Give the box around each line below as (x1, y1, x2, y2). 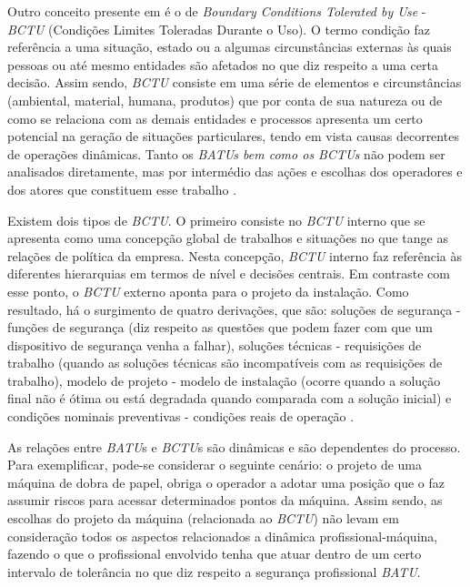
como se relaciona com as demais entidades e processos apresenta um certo (7, 108, 423, 127)
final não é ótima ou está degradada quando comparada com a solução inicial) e (7, 389, 452, 408)
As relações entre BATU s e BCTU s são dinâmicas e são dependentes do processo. (7, 437, 461, 456)
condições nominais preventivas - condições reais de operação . (7, 407, 355, 426)
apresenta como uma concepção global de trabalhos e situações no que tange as (7, 228, 448, 248)
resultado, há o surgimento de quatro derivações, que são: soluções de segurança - (7, 299, 461, 319)
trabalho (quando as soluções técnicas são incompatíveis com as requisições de (7, 353, 443, 372)
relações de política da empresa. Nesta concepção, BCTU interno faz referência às (7, 246, 463, 265)
